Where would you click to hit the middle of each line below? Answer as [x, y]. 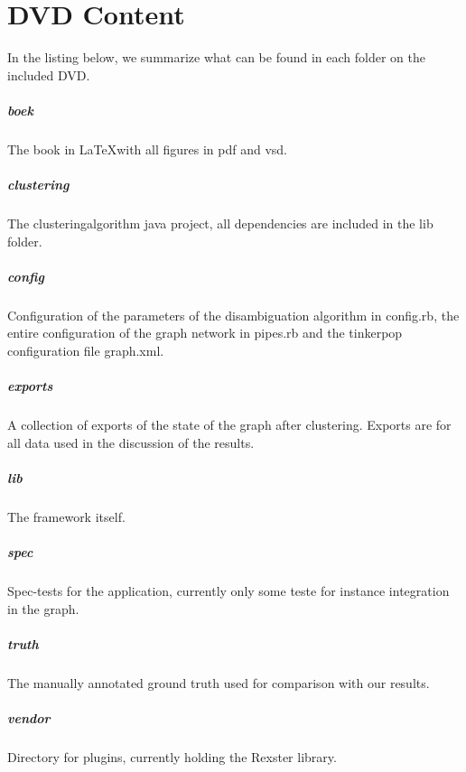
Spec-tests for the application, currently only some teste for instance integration [228, 591]
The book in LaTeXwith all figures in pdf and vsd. [147, 149]
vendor [29, 717]
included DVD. [49, 74]
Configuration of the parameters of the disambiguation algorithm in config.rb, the [233, 315]
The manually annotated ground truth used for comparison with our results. [219, 682]
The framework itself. [66, 516]
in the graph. [43, 608]
